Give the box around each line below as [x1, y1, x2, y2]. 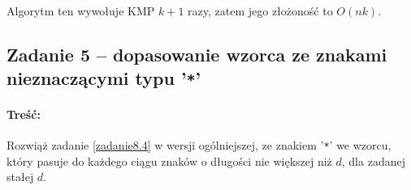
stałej [6, 168, 34, 185]
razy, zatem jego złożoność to [188, 2, 333, 19]
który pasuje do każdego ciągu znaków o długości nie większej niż [6, 152, 332, 169]
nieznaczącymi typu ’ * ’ [6, 65, 201, 91]
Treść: [6, 105, 41, 122]
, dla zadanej [341, 152, 405, 169]
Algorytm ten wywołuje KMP [6, 2, 155, 19]
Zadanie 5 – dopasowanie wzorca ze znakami [6, 41, 387, 66]
